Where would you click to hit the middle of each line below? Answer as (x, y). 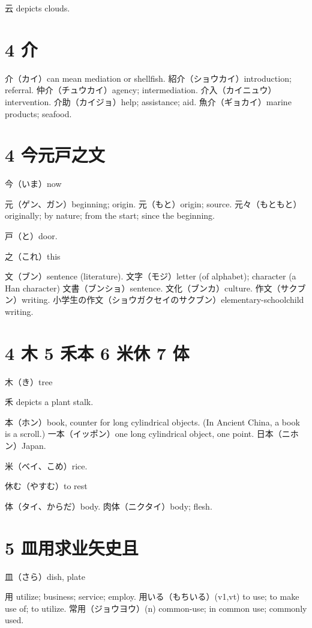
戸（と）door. (31, 236)
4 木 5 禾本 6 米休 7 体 (97, 352)
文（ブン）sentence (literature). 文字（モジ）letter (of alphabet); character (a (151, 276)
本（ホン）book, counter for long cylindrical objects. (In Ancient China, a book (152, 422)
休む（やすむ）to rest (46, 486)
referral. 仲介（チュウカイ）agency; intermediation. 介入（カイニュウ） (141, 90)
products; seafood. (38, 113)
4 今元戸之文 (55, 155)
